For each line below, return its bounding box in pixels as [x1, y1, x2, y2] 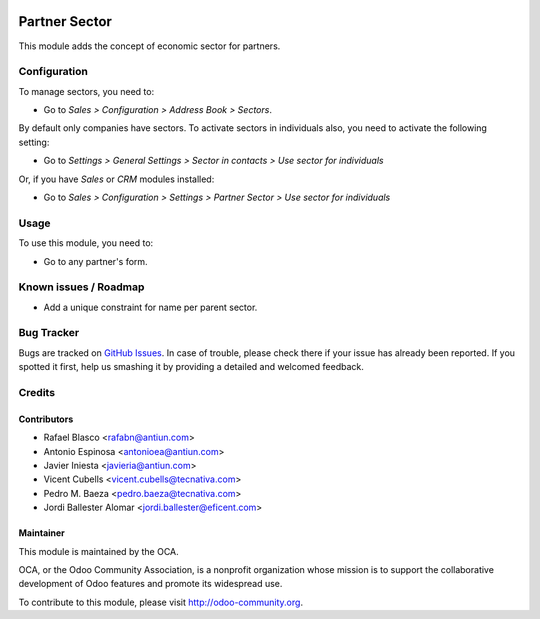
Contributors [18, 413, 74, 425]
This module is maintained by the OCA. [18, 545, 179, 557]
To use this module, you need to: [18, 237, 154, 249]
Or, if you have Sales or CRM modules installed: [18, 173, 215, 185]
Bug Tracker [18, 326, 80, 340]
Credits [18, 385, 55, 399]
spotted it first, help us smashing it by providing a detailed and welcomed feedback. [18, 361, 364, 373]
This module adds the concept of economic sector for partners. [18, 40, 281, 52]
